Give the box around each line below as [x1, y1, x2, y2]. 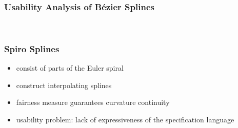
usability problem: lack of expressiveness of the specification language [16, 114, 234, 124]
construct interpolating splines [16, 79, 112, 90]
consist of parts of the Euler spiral [16, 62, 124, 73]
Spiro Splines [4, 42, 60, 55]
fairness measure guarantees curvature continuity [16, 97, 170, 108]
